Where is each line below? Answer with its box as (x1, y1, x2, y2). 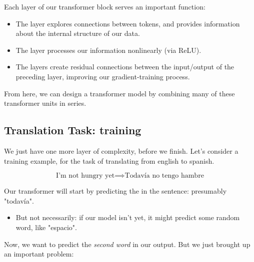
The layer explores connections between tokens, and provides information (15, 18, 240, 28)
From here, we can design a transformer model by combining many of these (4, 88, 235, 98)
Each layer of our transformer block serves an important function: (4, 1, 205, 11)
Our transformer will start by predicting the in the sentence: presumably (4, 186, 227, 196)
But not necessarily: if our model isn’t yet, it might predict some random (15, 212, 240, 223)
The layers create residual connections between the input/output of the (15, 61, 234, 72)
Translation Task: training (4, 122, 141, 138)
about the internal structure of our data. (15, 28, 140, 38)
